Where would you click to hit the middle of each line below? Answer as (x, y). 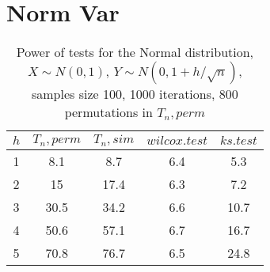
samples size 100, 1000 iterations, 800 (135, 94)
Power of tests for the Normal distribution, (135, 52)
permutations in (108, 112)
